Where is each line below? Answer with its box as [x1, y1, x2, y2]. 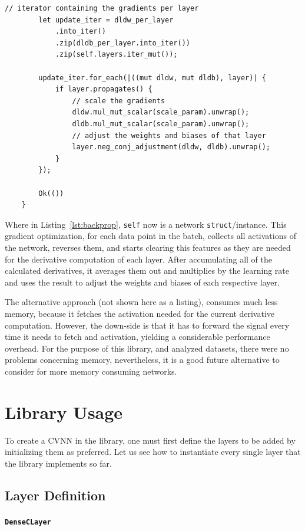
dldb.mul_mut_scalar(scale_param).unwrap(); [72, 119, 250, 128]
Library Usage [5, 399, 123, 424]
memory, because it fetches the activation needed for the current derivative [5, 307, 275, 319]
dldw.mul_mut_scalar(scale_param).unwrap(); [72, 108, 250, 117]
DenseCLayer [5, 517, 51, 526]
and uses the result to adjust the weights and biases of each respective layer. [5, 276, 280, 288]
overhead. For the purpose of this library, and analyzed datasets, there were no [5, 342, 289, 354]
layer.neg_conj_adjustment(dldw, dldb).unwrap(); [72, 143, 271, 152]
